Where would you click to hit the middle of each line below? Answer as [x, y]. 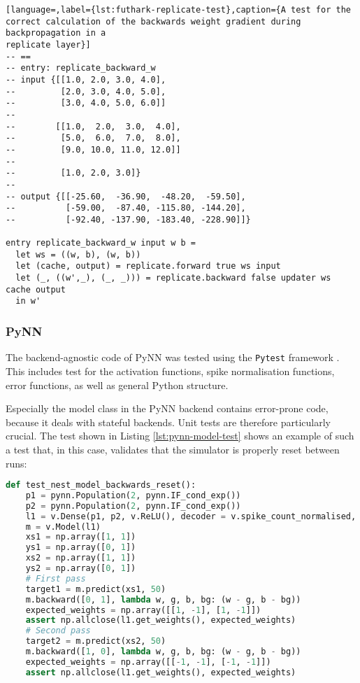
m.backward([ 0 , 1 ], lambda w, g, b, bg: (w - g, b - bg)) [163, 599]
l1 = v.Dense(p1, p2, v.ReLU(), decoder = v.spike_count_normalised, [191, 516]
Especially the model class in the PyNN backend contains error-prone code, [167, 408]
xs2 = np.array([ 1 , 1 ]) [81, 558]
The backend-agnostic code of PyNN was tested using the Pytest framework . [173, 357]
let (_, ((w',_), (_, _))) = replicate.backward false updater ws [173, 278]
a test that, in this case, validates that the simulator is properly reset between [173, 449]
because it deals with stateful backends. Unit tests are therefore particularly [168, 422]
